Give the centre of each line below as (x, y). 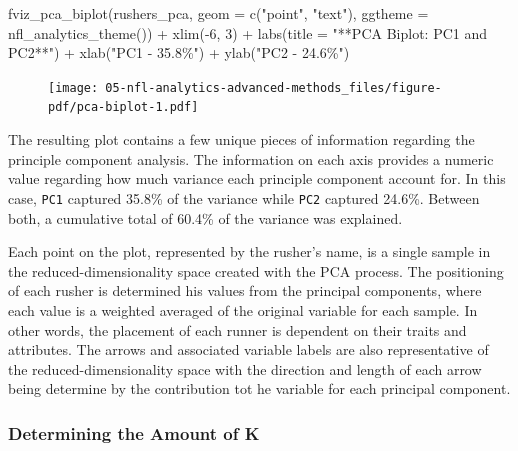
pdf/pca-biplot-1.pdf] (123, 107)
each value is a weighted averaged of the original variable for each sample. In (243, 309)
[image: (73, 87)
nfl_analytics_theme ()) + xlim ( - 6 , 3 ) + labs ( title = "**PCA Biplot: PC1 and (248, 32)
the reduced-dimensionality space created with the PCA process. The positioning (256, 270)
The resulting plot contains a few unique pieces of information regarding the (241, 139)
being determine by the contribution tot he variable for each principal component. (259, 388)
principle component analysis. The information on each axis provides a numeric (251, 158)
